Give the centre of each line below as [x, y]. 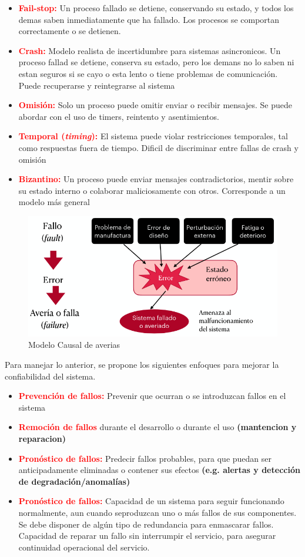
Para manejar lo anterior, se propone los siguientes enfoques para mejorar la [142, 364]
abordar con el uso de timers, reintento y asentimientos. [119, 116]
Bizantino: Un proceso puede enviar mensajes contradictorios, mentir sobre [156, 179]
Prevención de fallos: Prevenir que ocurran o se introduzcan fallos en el [152, 396]
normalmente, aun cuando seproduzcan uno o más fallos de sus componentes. [157, 512]
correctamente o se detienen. [70, 31]
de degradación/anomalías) [74, 481]
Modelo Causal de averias [74, 345]
